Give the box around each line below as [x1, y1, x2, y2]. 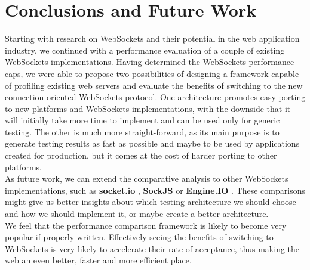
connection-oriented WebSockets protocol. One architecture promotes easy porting [5, 91, 306, 103]
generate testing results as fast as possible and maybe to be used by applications [5, 137, 300, 150]
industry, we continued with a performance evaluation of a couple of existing [5, 44, 285, 56]
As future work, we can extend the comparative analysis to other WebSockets [5, 172, 288, 185]
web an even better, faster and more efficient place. [5, 254, 192, 266]
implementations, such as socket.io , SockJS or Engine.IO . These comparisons [5, 184, 305, 196]
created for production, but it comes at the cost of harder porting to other [5, 149, 277, 162]
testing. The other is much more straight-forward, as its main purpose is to [5, 125, 280, 138]
